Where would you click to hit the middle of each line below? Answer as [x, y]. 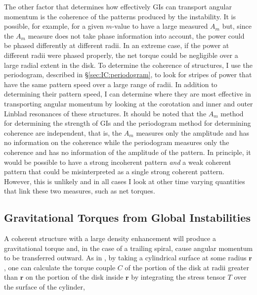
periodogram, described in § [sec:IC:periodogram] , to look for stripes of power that [128, 74]
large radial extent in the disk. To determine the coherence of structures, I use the [128, 65]
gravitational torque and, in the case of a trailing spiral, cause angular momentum [128, 248]
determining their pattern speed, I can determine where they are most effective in [128, 94]
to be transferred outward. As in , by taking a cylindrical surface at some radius [125, 258]
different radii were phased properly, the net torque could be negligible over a [121, 55]
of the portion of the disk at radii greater [187, 267]
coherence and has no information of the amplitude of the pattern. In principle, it [128, 152]
